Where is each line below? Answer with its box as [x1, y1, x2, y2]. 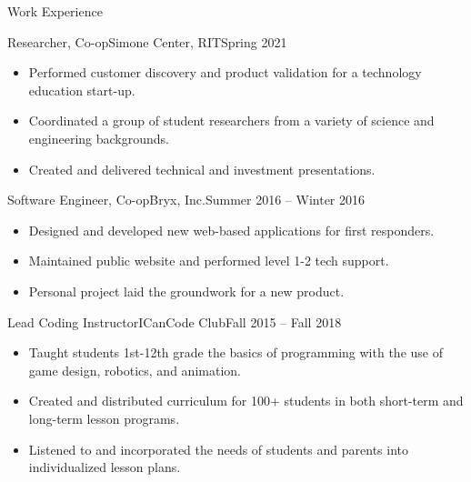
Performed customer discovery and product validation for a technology [28, 63, 422, 82]
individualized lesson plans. [28, 457, 181, 477]
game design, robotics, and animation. [28, 360, 241, 379]
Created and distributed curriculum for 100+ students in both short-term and [28, 391, 464, 410]
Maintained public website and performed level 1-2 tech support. [28, 251, 389, 270]
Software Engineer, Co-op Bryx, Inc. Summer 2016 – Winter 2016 [7, 190, 365, 209]
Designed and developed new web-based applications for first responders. [28, 220, 435, 239]
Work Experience [7, 2, 103, 20]
